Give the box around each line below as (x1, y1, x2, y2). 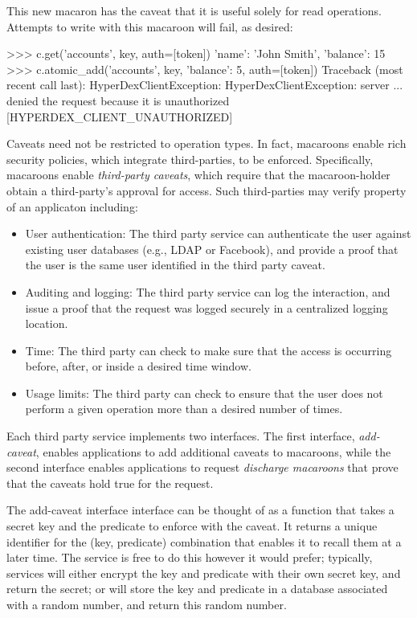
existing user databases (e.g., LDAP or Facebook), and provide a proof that (25, 240, 399, 257)
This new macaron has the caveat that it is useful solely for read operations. (6, 2, 382, 18)
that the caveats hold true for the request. (6, 474, 214, 491)
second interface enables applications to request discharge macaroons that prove (6, 459, 399, 476)
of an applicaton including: (6, 198, 138, 215)
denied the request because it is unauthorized (6, 92, 230, 108)
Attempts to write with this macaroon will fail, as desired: (6, 18, 293, 35)
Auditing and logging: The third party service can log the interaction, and (25, 283, 390, 300)
